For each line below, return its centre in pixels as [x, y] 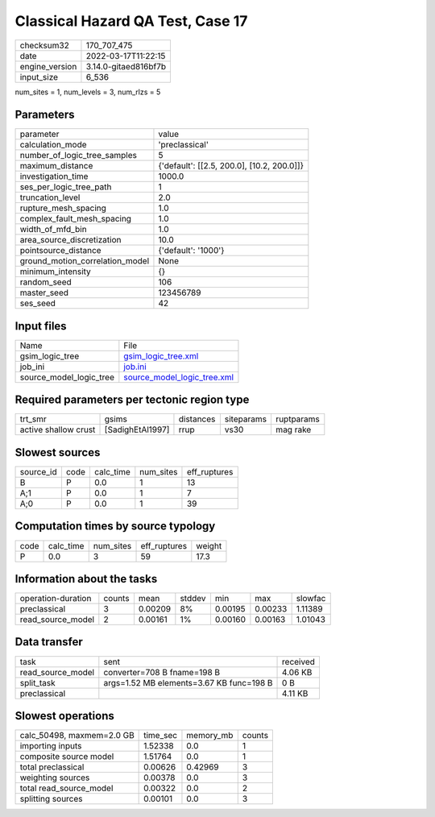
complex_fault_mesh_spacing [76, 219]
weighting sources [55, 778]
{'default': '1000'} [191, 251]
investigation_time [54, 176]
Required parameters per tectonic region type [132, 400]
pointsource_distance [60, 251]
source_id [38, 472]
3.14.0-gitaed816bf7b [126, 66]
